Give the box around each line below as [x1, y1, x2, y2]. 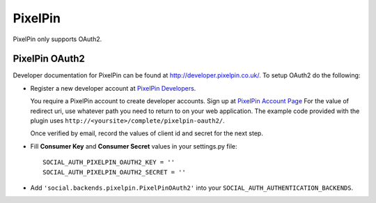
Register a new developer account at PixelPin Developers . [30, 84, 196, 92]
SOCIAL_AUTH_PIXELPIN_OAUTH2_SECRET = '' [42, 168, 186, 176]
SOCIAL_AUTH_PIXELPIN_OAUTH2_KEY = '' [42, 158, 175, 167]
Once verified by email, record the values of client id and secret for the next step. [30, 129, 264, 137]
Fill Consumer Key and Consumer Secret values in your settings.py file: [30, 142, 237, 150]
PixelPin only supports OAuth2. [13, 35, 102, 43]
